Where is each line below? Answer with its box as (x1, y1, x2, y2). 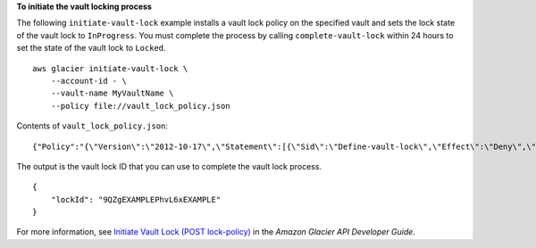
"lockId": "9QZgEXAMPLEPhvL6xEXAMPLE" (50, 194, 222, 204)
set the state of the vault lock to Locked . (16, 43, 166, 54)
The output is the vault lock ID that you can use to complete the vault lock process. (16, 161, 322, 171)
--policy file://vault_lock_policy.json (50, 101, 231, 111)
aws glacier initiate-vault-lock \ (32, 63, 188, 73)
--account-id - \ (50, 76, 127, 86)
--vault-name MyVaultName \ (50, 88, 174, 98)
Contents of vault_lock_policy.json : (16, 120, 169, 131)
